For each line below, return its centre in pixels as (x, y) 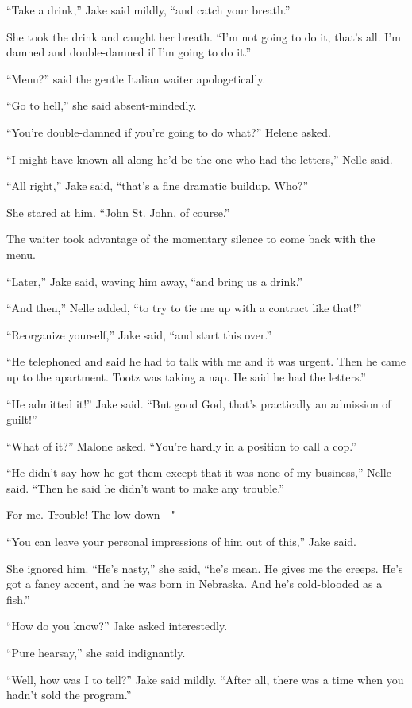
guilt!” (22, 419)
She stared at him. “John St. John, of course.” (118, 212)
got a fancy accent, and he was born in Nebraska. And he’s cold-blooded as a (194, 584)
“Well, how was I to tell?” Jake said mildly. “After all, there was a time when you (205, 679)
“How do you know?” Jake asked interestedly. (117, 626)
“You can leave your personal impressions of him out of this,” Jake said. (181, 542)
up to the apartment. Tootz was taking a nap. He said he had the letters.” (186, 376)
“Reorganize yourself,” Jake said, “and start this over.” (139, 334)
